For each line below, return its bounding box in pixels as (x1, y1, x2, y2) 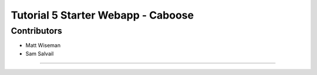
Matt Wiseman (25, 42, 61, 49)
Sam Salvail (25, 50, 54, 57)
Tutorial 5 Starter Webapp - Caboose (11, 9, 194, 22)
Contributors (11, 26, 63, 36)
